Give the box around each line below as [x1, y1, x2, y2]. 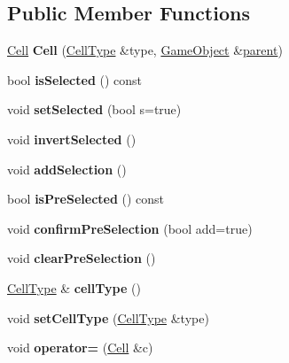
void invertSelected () [7, 129, 137, 148]
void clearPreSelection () [7, 249, 156, 267]
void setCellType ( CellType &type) [7, 308, 209, 327]
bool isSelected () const [7, 70, 143, 89]
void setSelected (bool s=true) [7, 100, 182, 119]
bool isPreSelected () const [7, 189, 165, 208]
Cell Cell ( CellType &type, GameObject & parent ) [7, 41, 283, 59]
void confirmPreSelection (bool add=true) [7, 219, 253, 237]
